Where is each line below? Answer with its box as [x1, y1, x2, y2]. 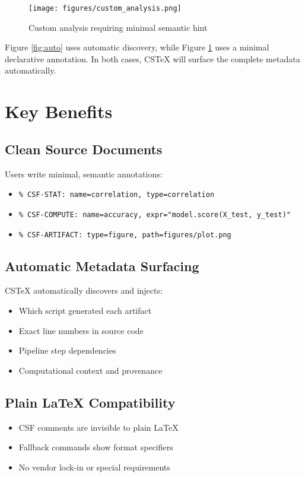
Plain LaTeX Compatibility [5, 393, 176, 411]
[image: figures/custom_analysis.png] [28, 4, 182, 12]
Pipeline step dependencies [18, 344, 116, 357]
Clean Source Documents [5, 139, 163, 158]
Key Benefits [5, 99, 113, 123]
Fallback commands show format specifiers [18, 441, 173, 453]
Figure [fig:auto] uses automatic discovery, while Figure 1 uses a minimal [5, 41, 269, 53]
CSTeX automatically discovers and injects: [5, 284, 163, 297]
